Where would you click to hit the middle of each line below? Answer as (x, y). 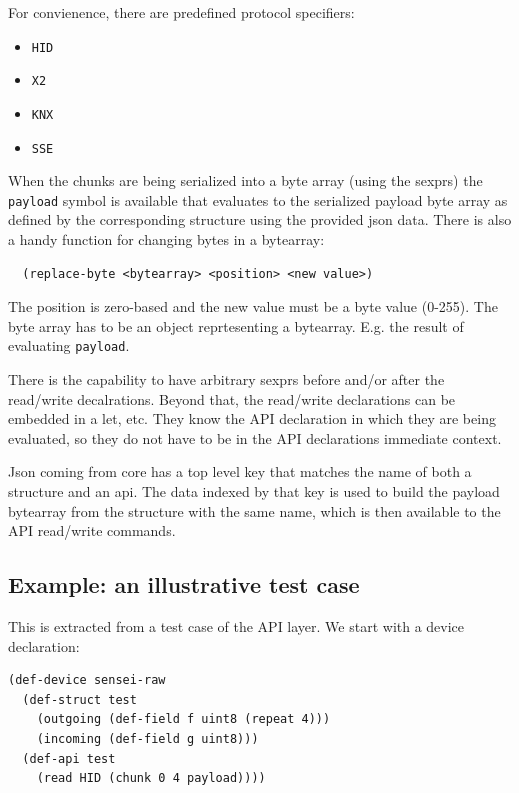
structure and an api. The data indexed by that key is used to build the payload (254, 491)
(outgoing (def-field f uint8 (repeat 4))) (183, 719)
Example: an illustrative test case (184, 584)
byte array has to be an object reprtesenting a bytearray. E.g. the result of (236, 325)
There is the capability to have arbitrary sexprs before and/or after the (226, 379)
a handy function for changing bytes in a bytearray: (166, 239)
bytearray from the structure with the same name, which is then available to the (254, 510)
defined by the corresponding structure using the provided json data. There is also (260, 219)
